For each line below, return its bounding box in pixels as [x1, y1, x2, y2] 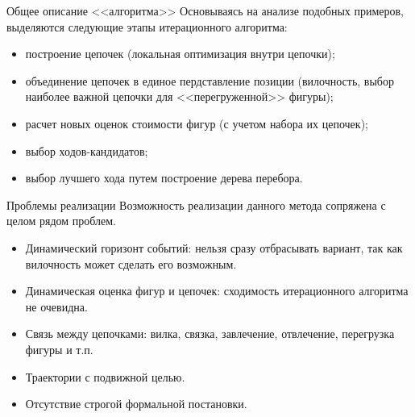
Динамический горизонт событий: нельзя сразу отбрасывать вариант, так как [25, 239, 403, 256]
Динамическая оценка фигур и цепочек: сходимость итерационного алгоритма [25, 282, 409, 299]
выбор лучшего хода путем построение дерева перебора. [25, 169, 303, 186]
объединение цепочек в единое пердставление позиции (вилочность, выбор [25, 72, 394, 89]
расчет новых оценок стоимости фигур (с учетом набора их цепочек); [25, 115, 368, 131]
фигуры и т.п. [25, 340, 93, 357]
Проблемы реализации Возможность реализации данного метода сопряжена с [6, 196, 386, 213]
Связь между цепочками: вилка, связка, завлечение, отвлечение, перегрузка [25, 325, 395, 342]
